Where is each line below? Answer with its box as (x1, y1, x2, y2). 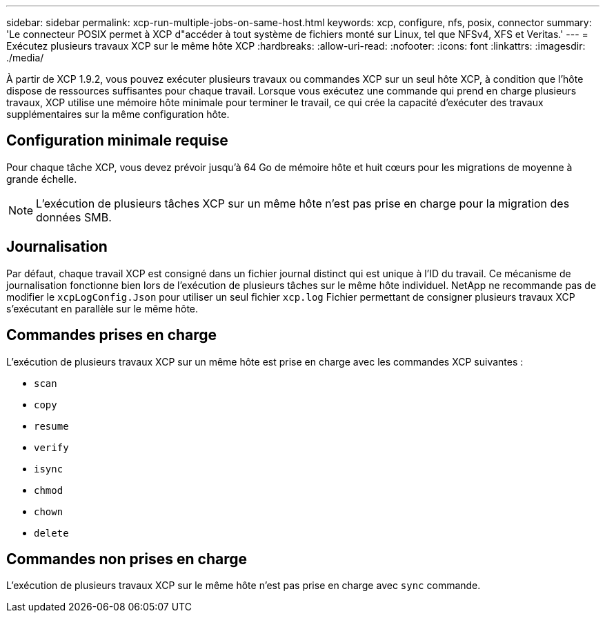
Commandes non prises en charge (6, 550, 248, 568)
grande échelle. (6, 172, 77, 185)
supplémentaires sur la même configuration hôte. (6, 108, 230, 120)
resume (34, 420, 69, 432)
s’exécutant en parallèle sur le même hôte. (6, 302, 199, 315)
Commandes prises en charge (6, 326, 217, 344)
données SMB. (36, 210, 112, 224)
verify (34, 441, 69, 453)
